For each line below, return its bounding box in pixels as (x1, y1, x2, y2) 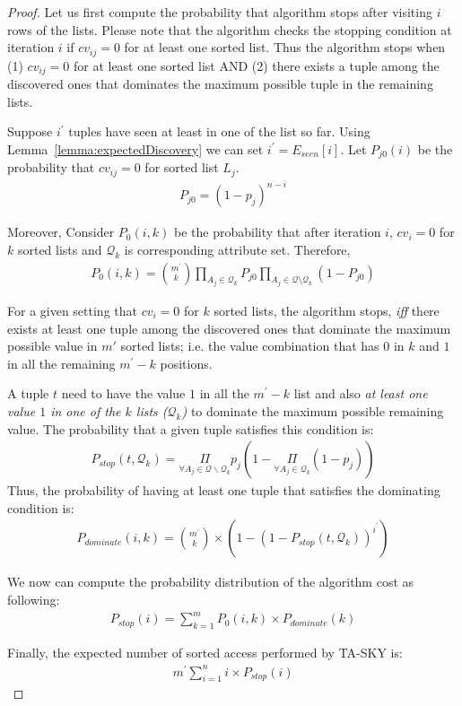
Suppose (7, 122, 53, 141)
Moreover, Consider (7, 222, 115, 241)
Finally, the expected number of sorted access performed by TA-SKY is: (7, 642, 403, 661)
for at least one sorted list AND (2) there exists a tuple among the (73, 56, 440, 74)
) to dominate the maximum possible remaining (181, 401, 444, 420)
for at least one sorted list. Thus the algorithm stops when (124, 38, 446, 57)
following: (7, 589, 60, 608)
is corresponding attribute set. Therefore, (124, 240, 351, 258)
